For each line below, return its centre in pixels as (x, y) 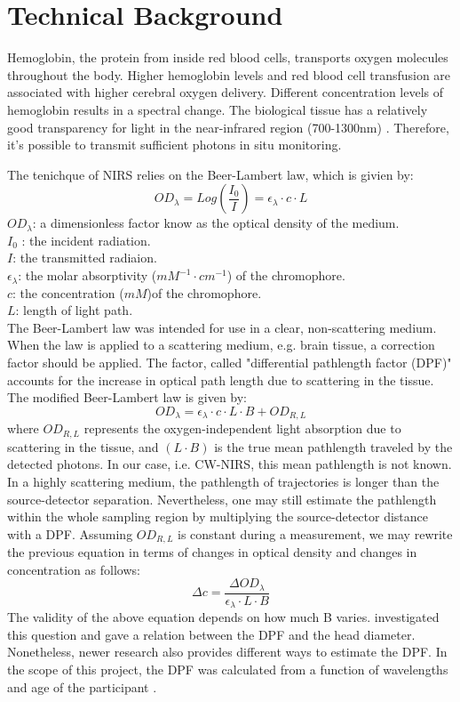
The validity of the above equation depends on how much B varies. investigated (223, 617)
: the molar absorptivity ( (87, 275)
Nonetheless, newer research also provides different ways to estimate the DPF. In (227, 652)
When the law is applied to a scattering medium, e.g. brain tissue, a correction (221, 345)
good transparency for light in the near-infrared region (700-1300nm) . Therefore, (228, 127)
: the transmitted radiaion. (85, 258)
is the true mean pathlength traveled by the (333, 446)
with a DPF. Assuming (70, 533)
